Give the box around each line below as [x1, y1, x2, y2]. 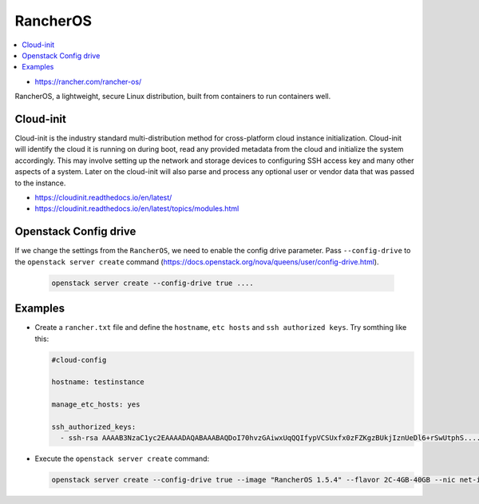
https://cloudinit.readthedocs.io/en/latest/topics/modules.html [34, 204, 239, 213]
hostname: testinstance [51, 378, 145, 387]
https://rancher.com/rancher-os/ [34, 77, 142, 86]
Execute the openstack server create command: [34, 454, 210, 463]
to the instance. [14, 178, 66, 188]
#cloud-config [51, 355, 107, 364]
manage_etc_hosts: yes [51, 400, 141, 409]
